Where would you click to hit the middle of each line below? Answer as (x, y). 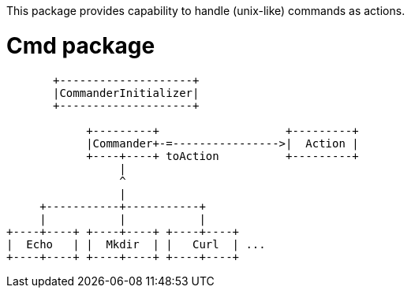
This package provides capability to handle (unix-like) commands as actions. (206, 11)
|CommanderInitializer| (126, 93)
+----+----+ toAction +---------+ (222, 156)
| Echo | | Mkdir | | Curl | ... (136, 244)
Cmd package (81, 45)
